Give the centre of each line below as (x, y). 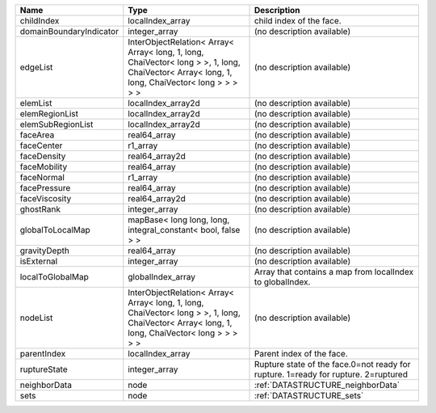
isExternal (39, 261)
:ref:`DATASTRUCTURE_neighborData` (327, 385)
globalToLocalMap (55, 230)
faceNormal (42, 177)
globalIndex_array (162, 277)
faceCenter (41, 145)
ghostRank (40, 209)
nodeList (36, 318)
